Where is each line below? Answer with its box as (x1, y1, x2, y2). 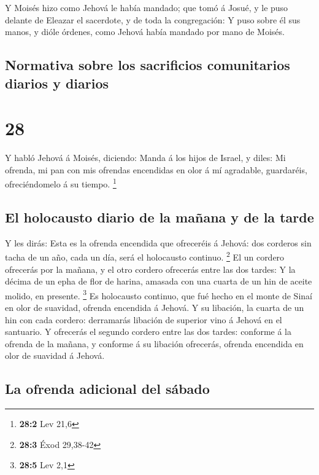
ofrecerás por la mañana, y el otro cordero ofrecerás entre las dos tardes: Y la (5, 262, 296, 275)
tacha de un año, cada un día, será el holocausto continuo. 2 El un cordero (5, 249, 285, 263)
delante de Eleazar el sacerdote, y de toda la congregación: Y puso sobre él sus (5, 13, 301, 26)
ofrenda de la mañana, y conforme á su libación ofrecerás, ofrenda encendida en (5, 337, 304, 350)
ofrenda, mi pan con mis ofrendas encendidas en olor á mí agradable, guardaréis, (5, 163, 307, 176)
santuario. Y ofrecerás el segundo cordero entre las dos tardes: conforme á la (5, 325, 292, 338)
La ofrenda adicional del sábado (5, 379, 210, 398)
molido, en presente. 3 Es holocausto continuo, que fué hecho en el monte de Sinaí (5, 287, 312, 302)
